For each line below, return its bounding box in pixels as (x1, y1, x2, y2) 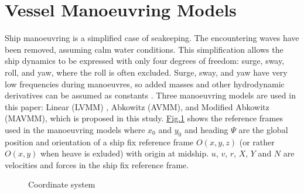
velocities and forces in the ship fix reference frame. (5, 158, 189, 171)
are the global (238, 123, 288, 135)
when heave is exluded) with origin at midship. (40, 147, 209, 159)
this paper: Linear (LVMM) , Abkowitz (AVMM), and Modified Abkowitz (5, 100, 269, 113)
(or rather (239, 135, 275, 148)
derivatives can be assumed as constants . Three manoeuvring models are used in (5, 89, 296, 101)
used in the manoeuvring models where (5, 123, 145, 135)
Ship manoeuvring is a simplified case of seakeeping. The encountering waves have (5, 32, 299, 44)
